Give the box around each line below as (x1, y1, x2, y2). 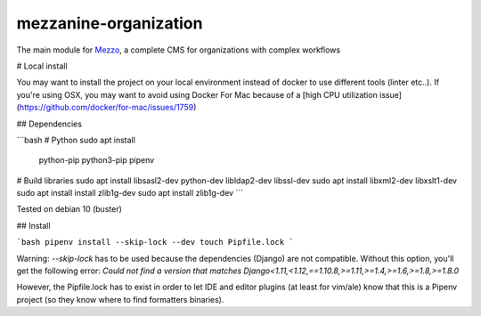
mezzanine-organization (16, 13, 203, 33)
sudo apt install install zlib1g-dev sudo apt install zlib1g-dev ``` (16, 188, 244, 199)
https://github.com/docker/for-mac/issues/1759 (19, 102, 194, 113)
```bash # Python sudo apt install (16, 134, 135, 145)
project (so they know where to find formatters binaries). (16, 294, 224, 304)
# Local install (16, 61, 68, 71)
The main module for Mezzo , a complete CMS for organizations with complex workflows (16, 45, 341, 55)
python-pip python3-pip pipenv (38, 155, 155, 166)
